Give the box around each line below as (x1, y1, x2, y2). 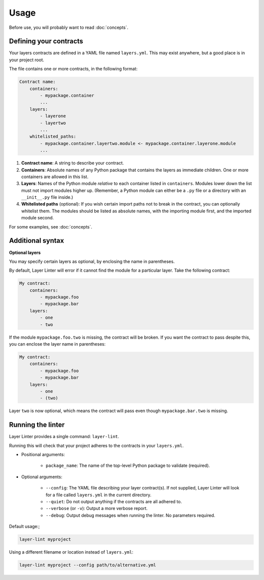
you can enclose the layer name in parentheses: (9, 341, 106, 347)
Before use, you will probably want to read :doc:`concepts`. (9, 24, 129, 30)
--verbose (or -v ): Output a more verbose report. (45, 506, 148, 511)
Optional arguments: (21, 474, 63, 480)
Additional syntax (9, 236, 65, 245)
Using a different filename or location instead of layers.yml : (9, 549, 133, 555)
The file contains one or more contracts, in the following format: (9, 66, 138, 72)
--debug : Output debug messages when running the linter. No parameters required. (45, 512, 215, 518)
